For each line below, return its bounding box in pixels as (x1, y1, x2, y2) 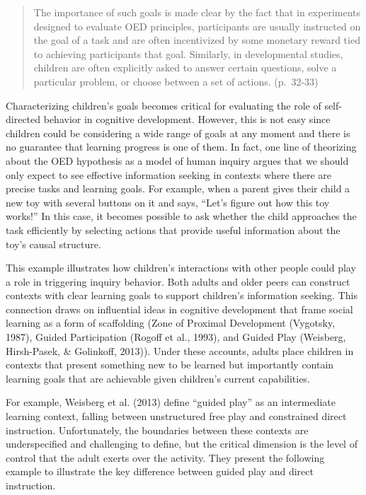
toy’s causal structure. (6, 236, 101, 251)
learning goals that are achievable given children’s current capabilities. (6, 371, 310, 385)
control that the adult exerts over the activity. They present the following (6, 450, 325, 465)
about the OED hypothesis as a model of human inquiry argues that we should (6, 153, 349, 168)
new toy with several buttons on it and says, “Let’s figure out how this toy (6, 194, 330, 209)
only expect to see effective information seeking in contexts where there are (6, 167, 331, 182)
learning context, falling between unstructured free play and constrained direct (6, 409, 347, 424)
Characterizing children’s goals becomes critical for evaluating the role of (6, 98, 321, 112)
